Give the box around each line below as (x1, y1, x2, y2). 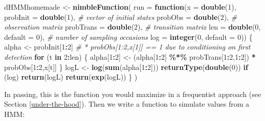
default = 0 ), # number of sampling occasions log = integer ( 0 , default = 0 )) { (4, 31, 253, 42)
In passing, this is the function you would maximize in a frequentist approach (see (4, 88, 261, 99)
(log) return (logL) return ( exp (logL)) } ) (4, 71, 138, 82)
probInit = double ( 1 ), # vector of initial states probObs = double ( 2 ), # (4, 11, 237, 22)
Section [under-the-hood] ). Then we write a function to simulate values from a (4, 99, 250, 109)
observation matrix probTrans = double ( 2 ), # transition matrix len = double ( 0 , (4, 21, 261, 32)
